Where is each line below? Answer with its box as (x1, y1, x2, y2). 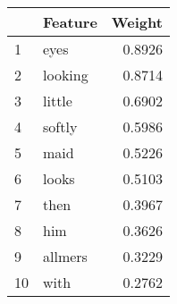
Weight (111, 12, 163, 32)
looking (43, 64, 88, 85)
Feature (43, 12, 97, 32)
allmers (43, 246, 88, 266)
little (43, 90, 72, 111)
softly (43, 116, 78, 137)
